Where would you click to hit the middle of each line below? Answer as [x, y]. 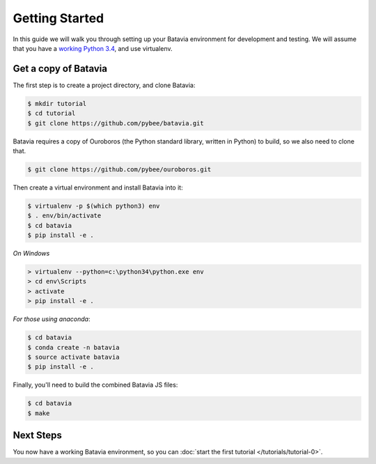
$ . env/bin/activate [64, 216]
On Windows [31, 254]
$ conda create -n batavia [73, 347]
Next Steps [37, 435]
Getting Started [58, 18]
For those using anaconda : [52, 319]
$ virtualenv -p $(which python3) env [94, 206]
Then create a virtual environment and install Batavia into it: [98, 187]
